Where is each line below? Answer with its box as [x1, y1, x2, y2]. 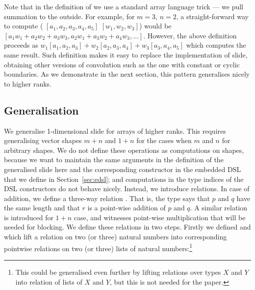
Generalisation [4, 102, 79, 117]
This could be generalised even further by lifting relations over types [15, 266, 221, 277]
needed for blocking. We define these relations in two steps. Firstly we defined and [4, 222, 251, 232]
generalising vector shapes [4, 135, 82, 145]
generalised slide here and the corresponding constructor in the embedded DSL [4, 164, 241, 174]
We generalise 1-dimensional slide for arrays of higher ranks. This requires [4, 125, 226, 136]
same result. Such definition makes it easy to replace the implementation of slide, [4, 49, 248, 59]
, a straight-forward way [176, 11, 249, 21]
